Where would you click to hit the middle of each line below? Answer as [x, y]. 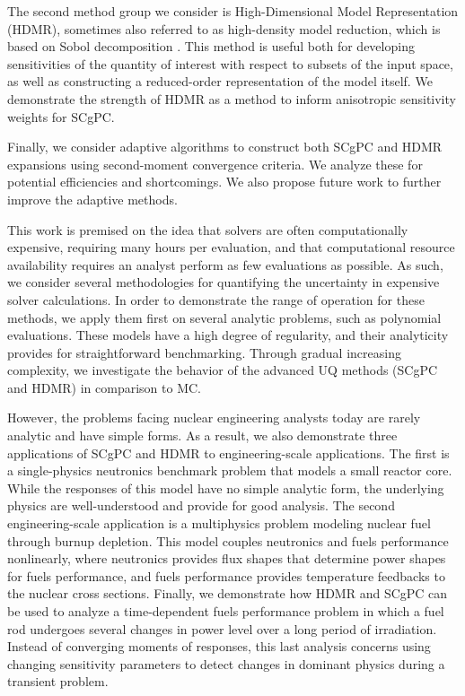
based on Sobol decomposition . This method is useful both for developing [211, 46]
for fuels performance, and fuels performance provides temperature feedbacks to [226, 575]
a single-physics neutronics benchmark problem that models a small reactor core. [230, 470]
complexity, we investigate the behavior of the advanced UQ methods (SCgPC [223, 370]
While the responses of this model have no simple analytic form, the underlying [226, 487]
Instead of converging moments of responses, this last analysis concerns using [219, 646]
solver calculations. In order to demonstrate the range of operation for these [216, 299]
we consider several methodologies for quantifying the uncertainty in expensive [224, 282]
